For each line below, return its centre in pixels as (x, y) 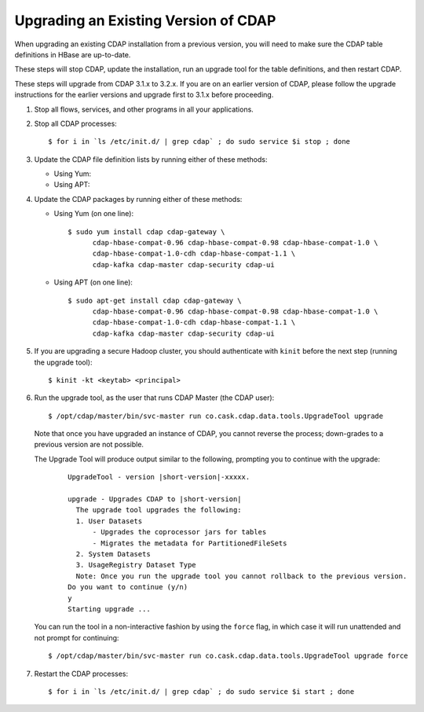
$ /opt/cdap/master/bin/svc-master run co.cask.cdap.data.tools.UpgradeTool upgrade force (228, 656)
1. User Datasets (109, 521)
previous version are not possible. (89, 445)
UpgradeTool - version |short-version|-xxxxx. (159, 477)
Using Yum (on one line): (93, 214)
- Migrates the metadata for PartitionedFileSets (190, 543)
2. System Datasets (113, 554)
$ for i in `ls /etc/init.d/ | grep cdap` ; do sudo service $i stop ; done (199, 142)
